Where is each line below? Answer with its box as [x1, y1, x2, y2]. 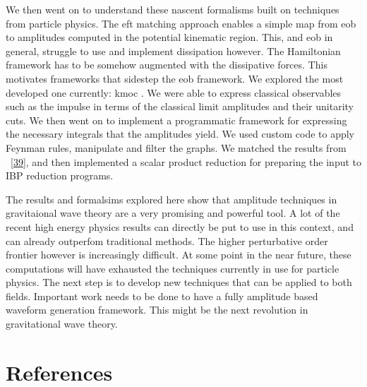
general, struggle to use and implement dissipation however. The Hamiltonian [6, 43, 341, 58]
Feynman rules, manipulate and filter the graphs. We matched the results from [6, 140, 347, 155]
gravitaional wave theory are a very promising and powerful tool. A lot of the [6, 206, 340, 220]
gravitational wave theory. [6, 316, 118, 331]
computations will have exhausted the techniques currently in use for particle [6, 261, 339, 275]
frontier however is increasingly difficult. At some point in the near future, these [6, 247, 351, 262]
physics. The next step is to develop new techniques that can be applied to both [6, 275, 352, 290]
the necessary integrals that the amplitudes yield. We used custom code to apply [6, 126, 355, 141]
